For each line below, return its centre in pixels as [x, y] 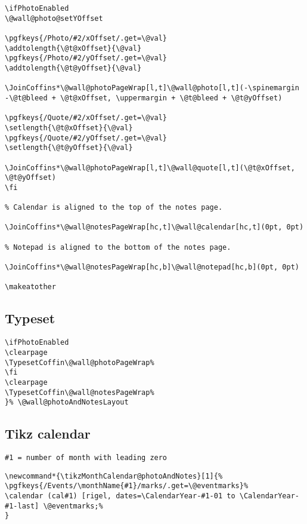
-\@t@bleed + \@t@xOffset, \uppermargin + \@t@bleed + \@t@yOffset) [144, 98]
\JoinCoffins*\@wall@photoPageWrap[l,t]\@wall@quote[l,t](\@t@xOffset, [150, 168]
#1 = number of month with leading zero [86, 458]
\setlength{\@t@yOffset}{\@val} [69, 148]
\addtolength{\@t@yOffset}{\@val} [73, 68]
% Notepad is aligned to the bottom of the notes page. [118, 247]
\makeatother [30, 287]
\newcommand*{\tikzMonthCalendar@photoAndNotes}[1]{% [114, 476]
